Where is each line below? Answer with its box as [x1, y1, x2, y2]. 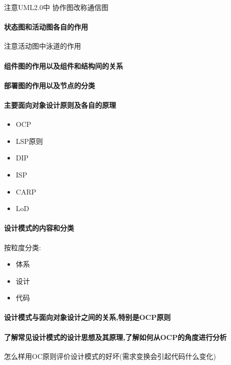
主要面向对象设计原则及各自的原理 [4, 99, 116, 110]
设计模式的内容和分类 [4, 223, 74, 233]
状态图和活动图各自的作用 [4, 22, 88, 32]
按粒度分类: [4, 242, 41, 252]
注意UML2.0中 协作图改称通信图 [4, 2, 108, 12]
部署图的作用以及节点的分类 [4, 80, 95, 90]
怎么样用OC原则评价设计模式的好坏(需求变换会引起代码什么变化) [4, 350, 216, 361]
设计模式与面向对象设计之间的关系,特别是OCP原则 [4, 312, 171, 322]
